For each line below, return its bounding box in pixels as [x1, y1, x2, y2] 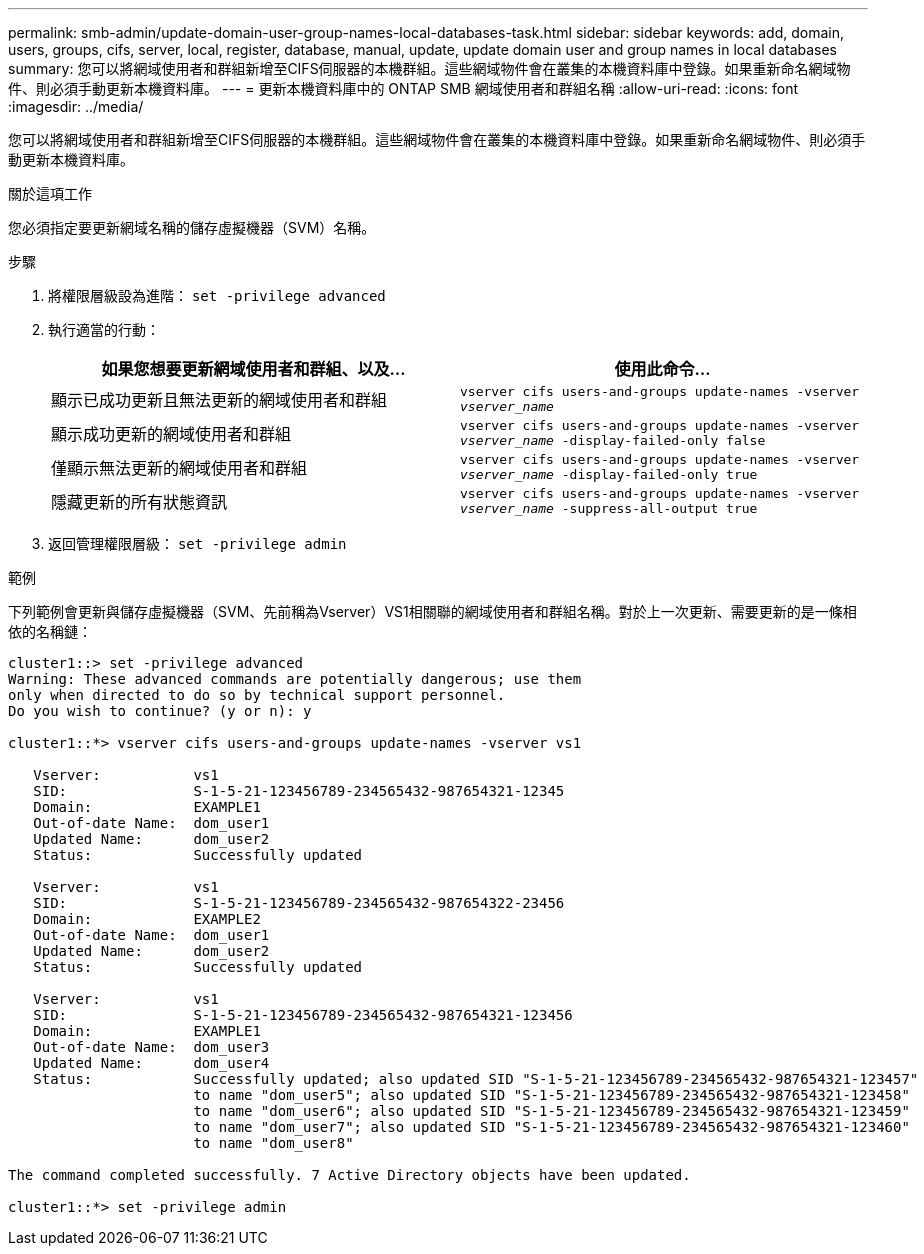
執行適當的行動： [48, 321, 160, 338]
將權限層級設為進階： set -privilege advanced [48, 287, 386, 304]
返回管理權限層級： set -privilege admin [48, 535, 347, 552]
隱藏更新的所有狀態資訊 [51, 492, 228, 512]
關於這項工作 [8, 185, 92, 202]
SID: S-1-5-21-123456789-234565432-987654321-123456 [33, 1007, 573, 1023]
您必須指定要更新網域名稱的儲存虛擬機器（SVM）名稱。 [8, 219, 376, 236]
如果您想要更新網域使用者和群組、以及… [101, 359, 406, 379]
